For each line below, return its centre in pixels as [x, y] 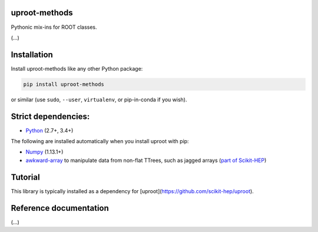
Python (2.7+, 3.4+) [49, 130]
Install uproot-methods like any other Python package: [77, 68]
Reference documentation [60, 208]
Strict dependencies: [50, 116]
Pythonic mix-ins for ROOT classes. [54, 27]
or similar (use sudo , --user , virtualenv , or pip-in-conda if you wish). [99, 100]
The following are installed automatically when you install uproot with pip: [100, 141]
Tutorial [26, 177]
